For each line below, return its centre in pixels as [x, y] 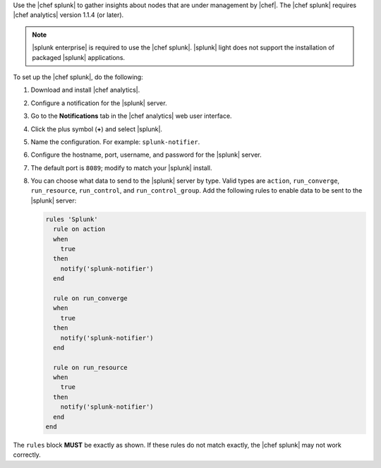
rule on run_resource [91, 367]
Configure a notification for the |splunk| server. [99, 103]
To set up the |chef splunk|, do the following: [78, 77]
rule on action [79, 229]
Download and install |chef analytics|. [85, 90]
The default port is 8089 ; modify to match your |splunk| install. [121, 168]
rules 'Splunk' [72, 219]
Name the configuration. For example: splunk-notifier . [115, 142]
